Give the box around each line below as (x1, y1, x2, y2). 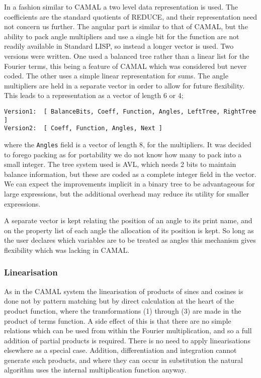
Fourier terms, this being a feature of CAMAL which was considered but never (4, 60, 247, 71)
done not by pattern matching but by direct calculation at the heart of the (4, 296, 234, 306)
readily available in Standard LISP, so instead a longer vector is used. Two (4, 41, 234, 51)
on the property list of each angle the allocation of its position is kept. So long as (4, 225, 254, 235)
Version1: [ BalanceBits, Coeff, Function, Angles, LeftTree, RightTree (4, 108, 256, 115)
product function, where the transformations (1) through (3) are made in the (4, 305, 241, 316)
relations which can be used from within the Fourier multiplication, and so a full (4, 325, 252, 336)
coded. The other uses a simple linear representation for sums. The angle (4, 70, 228, 81)
